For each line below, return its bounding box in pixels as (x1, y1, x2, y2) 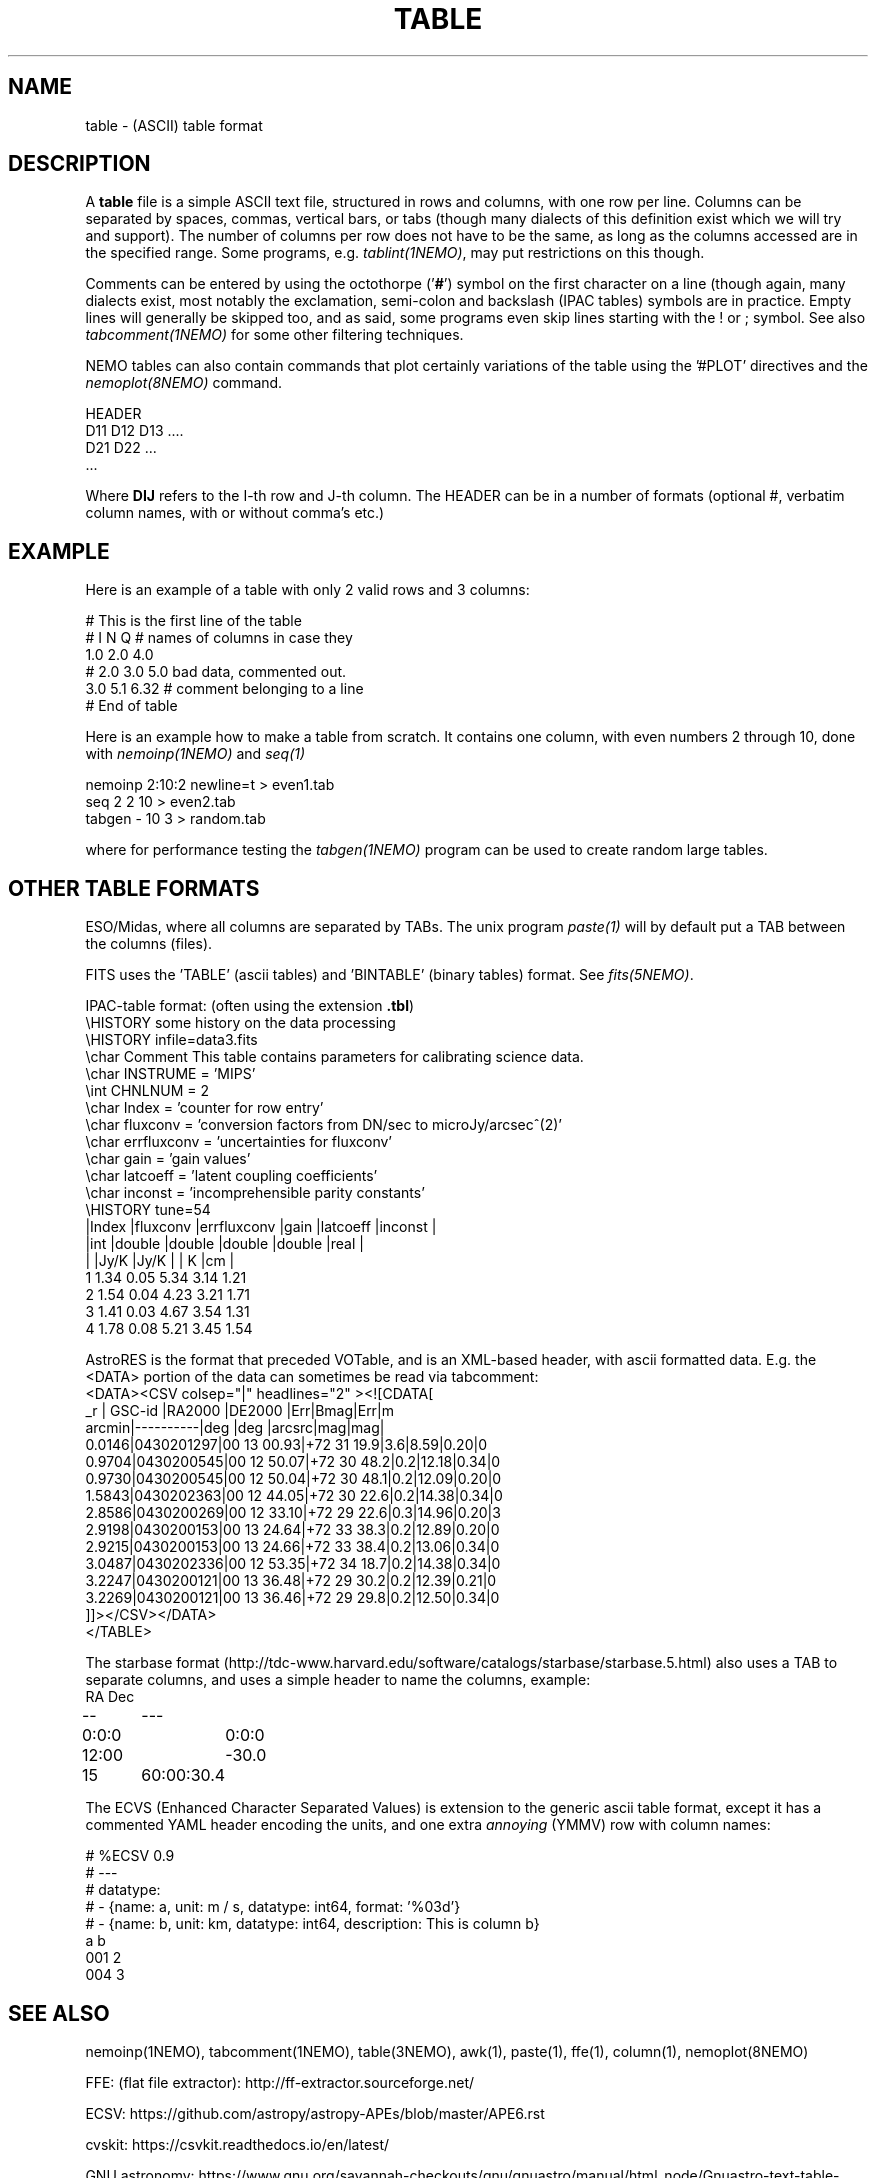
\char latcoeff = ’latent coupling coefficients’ (85, 1167, 378, 1185)
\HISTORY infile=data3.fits (85, 1031, 258, 1049)
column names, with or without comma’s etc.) (85, 504, 385, 522)
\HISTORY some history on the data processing (85, 1014, 396, 1032)
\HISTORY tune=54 (85, 1201, 211, 1219)
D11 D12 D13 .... (85, 422, 184, 440)
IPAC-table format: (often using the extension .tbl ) (85, 997, 415, 1015)
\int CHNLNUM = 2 (85, 1082, 210, 1100)
